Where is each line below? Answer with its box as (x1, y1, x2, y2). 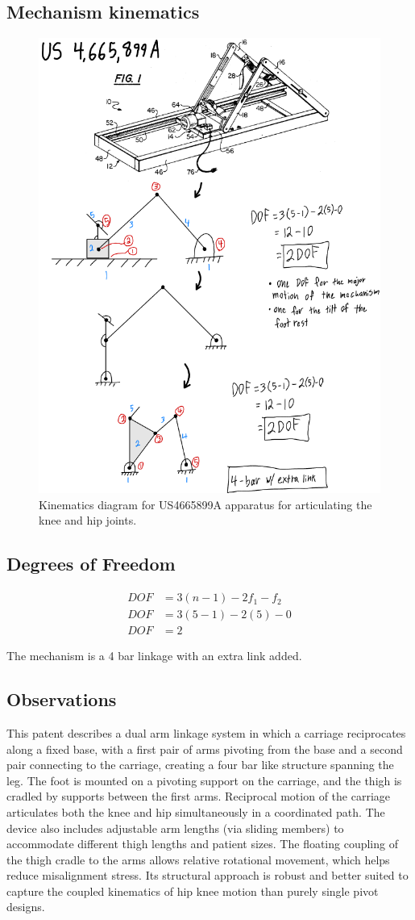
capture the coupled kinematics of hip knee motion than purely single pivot (6, 882, 379, 899)
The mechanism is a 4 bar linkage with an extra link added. (6, 647, 302, 664)
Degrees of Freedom (6, 551, 176, 576)
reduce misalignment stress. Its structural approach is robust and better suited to (6, 867, 409, 884)
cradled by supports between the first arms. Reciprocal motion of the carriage (6, 788, 390, 805)
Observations (6, 687, 117, 712)
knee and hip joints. (39, 512, 137, 529)
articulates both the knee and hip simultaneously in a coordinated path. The (6, 803, 385, 820)
